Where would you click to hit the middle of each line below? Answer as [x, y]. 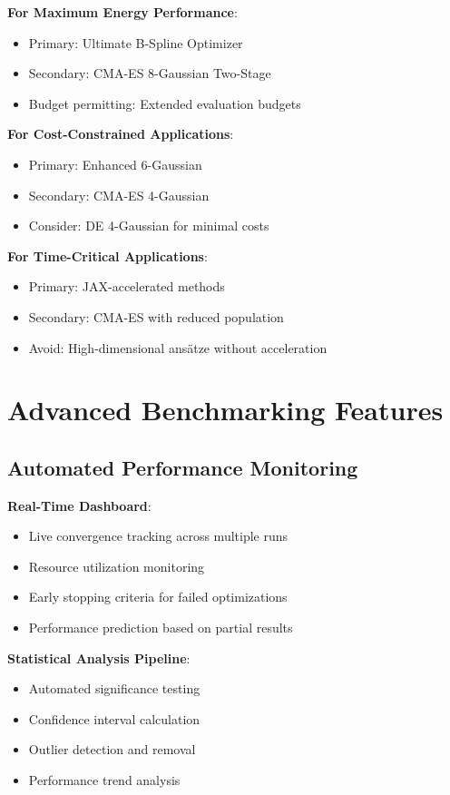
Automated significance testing [114, 688]
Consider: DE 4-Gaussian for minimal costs [149, 226]
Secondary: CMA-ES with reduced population [156, 316]
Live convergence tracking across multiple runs [158, 536]
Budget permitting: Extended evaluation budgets [165, 103]
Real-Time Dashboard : [79, 505]
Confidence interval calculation [114, 718]
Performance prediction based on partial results [161, 628]
